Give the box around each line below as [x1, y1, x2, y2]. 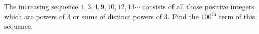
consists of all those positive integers [142, 1, 254, 11]
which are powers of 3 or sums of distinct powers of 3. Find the [4, 11, 199, 21]
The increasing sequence [4, 1, 78, 11]
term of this [219, 11, 255, 21]
